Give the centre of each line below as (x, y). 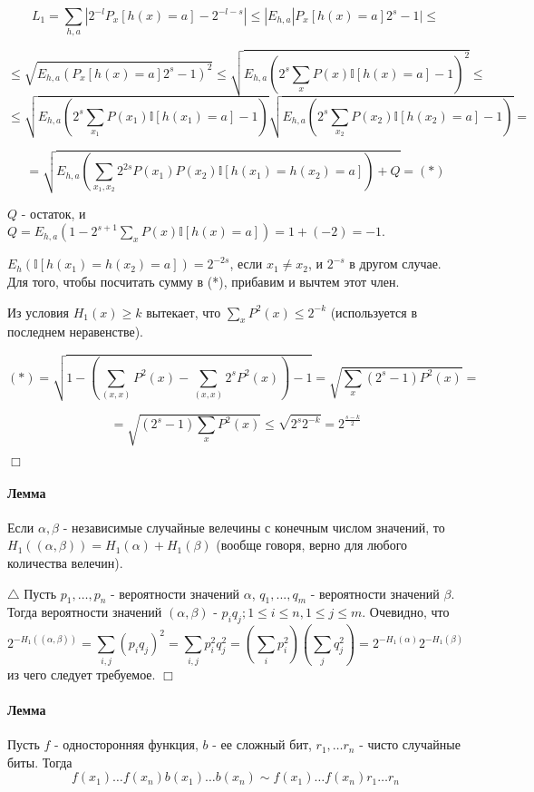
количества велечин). (65, 562)
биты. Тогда (40, 762)
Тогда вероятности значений (85, 612)
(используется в (374, 312)
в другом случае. (395, 264)
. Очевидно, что (406, 612)
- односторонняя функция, (126, 744)
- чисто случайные (410, 744)
